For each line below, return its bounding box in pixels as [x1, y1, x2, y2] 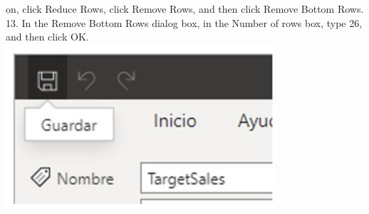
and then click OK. [6, 29, 89, 44]
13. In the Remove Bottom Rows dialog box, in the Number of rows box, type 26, [6, 15, 363, 30]
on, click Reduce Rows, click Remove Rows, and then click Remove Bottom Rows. [6, 1, 364, 16]
